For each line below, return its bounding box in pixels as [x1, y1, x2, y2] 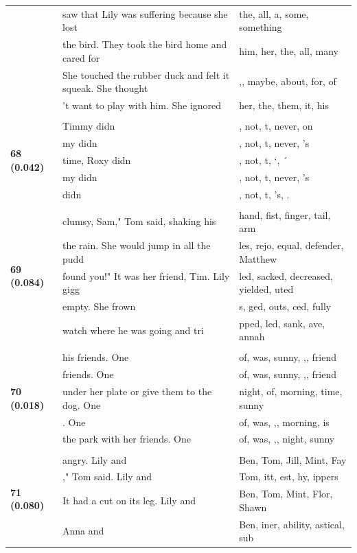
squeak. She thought [62, 81, 148, 95]
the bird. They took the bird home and [62, 37, 227, 51]
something [239, 20, 282, 34]
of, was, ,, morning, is [239, 414, 330, 429]
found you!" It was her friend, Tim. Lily [62, 268, 230, 283]
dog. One [62, 397, 101, 412]
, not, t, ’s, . [239, 187, 290, 201]
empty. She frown [62, 298, 136, 313]
